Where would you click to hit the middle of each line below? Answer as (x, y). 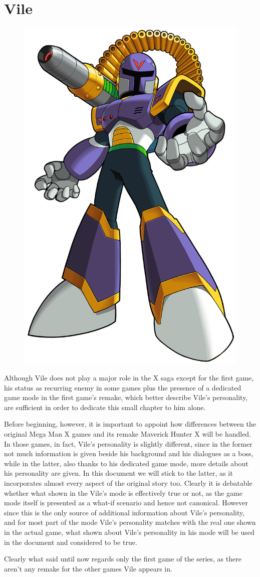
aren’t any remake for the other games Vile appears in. (88, 568)
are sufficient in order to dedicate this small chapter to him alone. (105, 407)
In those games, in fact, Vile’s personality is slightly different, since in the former (128, 443)
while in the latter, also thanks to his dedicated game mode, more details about (126, 463)
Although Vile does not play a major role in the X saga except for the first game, (129, 378)
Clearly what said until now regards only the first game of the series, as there (123, 559)
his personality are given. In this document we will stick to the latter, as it (118, 473)
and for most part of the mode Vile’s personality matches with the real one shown (130, 522)
